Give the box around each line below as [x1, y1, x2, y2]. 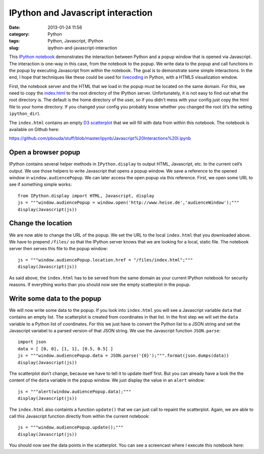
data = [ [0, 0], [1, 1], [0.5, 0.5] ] [18, 346, 113, 351]
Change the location [9, 219, 72, 227]
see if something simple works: [9, 181, 72, 188]
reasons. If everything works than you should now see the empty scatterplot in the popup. [9, 281, 191, 287]
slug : [9, 44, 20, 51]
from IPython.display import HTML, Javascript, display [18, 193, 154, 198]
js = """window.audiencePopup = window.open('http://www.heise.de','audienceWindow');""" [18, 200, 240, 205]
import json [18, 339, 46, 345]
